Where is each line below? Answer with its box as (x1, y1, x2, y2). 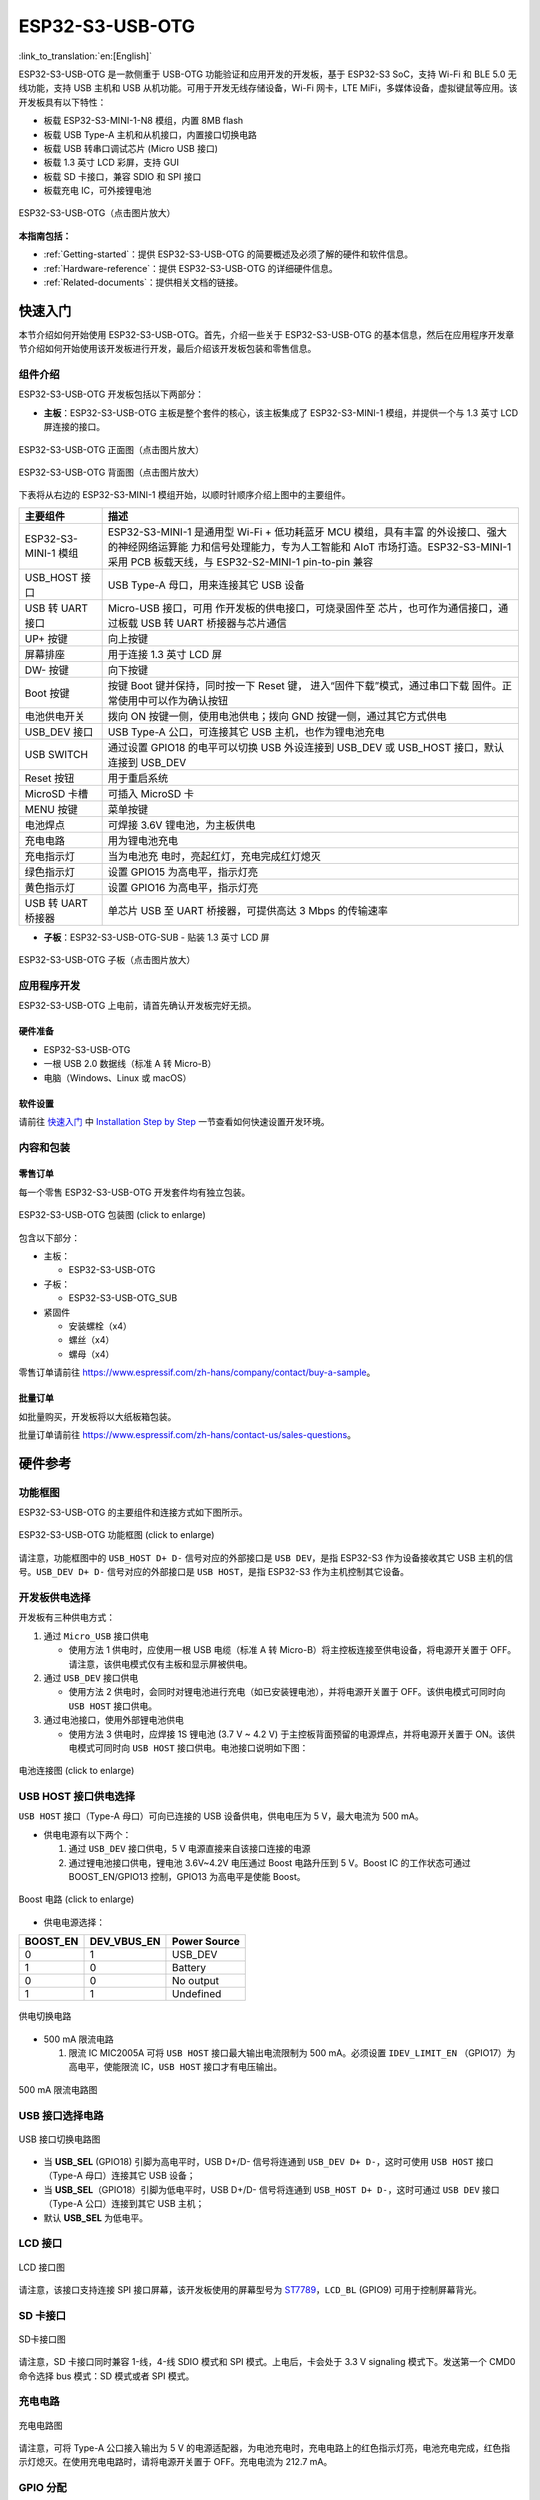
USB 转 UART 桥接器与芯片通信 (140, 616, 287, 630)
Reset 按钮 (24, 771, 75, 785)
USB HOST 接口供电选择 (18, 1790, 135, 1804)
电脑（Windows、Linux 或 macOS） (43, 1071, 192, 1084)
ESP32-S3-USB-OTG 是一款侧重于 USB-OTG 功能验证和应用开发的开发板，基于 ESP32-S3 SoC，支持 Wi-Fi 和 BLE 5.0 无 (18, 68, 517, 80)
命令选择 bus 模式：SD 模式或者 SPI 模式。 (18, 2370, 195, 2382)
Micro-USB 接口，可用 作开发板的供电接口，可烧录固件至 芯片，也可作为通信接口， (107, 601, 499, 615)
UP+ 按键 (24, 631, 69, 645)
